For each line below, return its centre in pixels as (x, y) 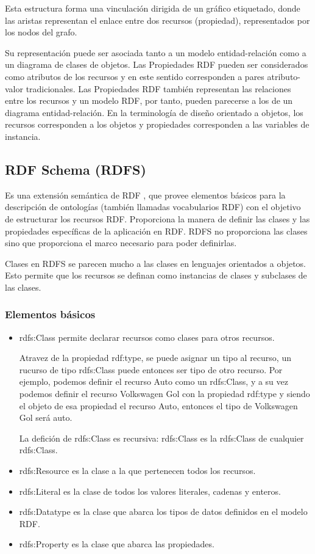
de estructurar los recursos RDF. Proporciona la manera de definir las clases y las (157, 218)
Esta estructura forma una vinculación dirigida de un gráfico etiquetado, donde (153, 8)
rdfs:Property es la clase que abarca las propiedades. (117, 544)
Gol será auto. (46, 417)
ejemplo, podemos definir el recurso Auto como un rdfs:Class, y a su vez (154, 381)
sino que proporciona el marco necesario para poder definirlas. (121, 243)
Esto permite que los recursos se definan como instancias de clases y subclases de (156, 275)
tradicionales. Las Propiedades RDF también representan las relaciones (158, 88)
